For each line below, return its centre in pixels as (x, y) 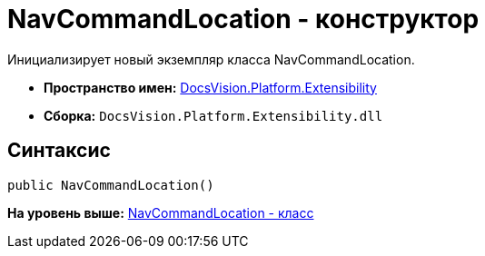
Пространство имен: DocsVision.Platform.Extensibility (210, 87)
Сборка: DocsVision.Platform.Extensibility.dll (213, 115)
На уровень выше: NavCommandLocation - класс (161, 212)
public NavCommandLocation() (111, 185)
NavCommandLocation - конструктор (243, 19)
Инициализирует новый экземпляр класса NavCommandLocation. (211, 59)
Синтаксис (59, 151)
